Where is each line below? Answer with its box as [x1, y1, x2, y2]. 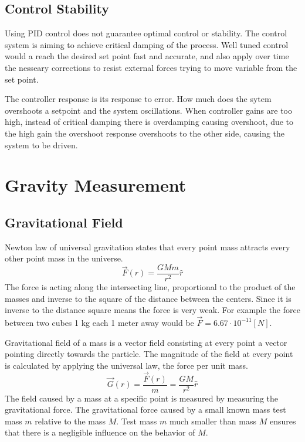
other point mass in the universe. [5, 252, 123, 264]
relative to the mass [35, 414, 106, 427]
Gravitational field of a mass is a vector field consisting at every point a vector [5, 336, 287, 348]
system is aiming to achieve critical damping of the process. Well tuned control [5, 38, 289, 50]
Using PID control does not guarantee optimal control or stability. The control [5, 27, 287, 39]
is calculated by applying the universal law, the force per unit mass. [5, 359, 248, 371]
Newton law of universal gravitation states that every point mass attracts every [5, 240, 290, 253]
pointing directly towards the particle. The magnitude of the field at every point [5, 348, 293, 360]
